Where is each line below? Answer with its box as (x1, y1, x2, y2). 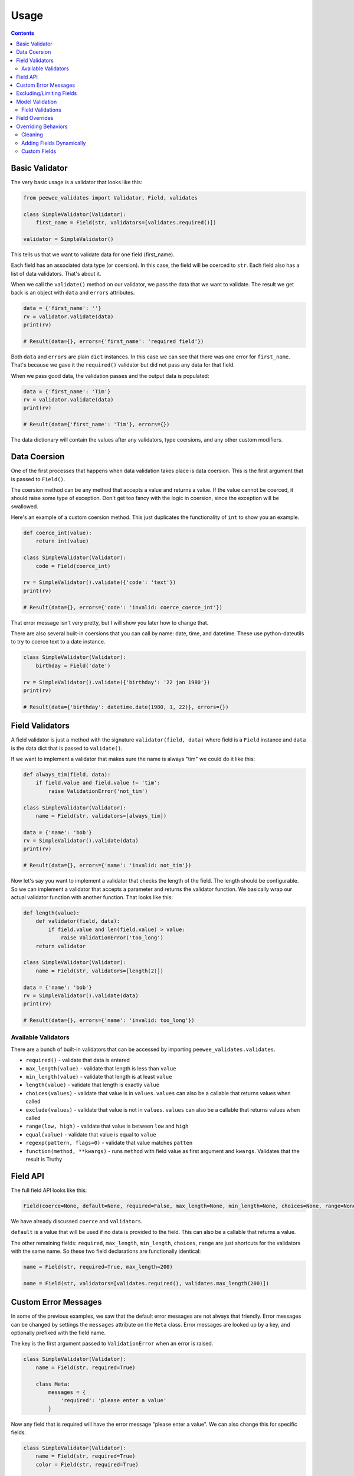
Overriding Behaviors (16, 123, 68, 130)
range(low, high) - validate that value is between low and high (25, 1122, 189, 1130)
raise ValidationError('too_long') (60, 935, 163, 941)
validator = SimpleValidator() (23, 236, 114, 242)
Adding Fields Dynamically (21, 139, 86, 146)
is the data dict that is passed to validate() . (11, 744, 123, 752)
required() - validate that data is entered (25, 1057, 130, 1064)
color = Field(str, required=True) (35, 1461, 139, 1468)
